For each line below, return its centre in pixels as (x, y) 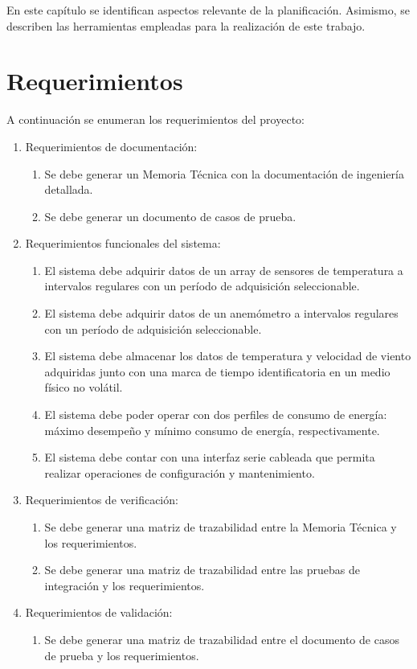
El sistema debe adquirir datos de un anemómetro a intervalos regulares (221, 313)
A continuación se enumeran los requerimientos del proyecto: (155, 119)
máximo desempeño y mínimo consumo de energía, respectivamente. (212, 430)
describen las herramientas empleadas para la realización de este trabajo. (186, 25)
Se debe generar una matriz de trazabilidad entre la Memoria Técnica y (221, 527)
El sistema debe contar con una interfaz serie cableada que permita (210, 457)
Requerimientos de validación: (99, 612)
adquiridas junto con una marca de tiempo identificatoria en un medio (217, 371)
